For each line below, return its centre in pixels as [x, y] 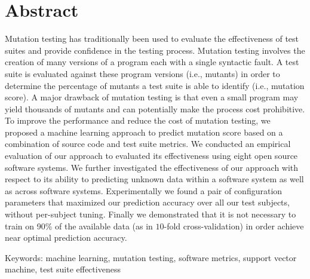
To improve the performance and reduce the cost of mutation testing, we [138, 120]
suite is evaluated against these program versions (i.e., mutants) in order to [142, 73]
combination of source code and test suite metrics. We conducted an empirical [148, 144]
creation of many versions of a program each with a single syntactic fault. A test [152, 62]
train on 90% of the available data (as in [79, 226]
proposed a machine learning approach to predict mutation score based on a [144, 132]
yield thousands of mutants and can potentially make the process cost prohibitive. [155, 108]
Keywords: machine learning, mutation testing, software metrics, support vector [151, 257]
